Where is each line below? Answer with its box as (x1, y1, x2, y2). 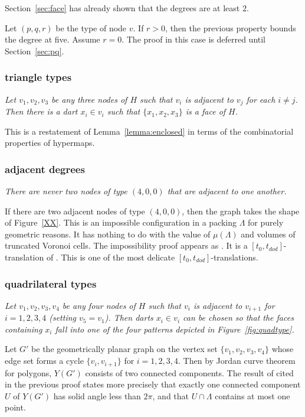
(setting (49, 311, 77, 324)
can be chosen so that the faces (183, 311, 294, 324)
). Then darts (104, 311, 153, 324)
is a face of (185, 105, 226, 118)
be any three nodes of (51, 93, 127, 105)
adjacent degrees (5, 161, 85, 176)
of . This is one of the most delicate (46, 251, 175, 263)
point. (5, 401, 26, 413)
